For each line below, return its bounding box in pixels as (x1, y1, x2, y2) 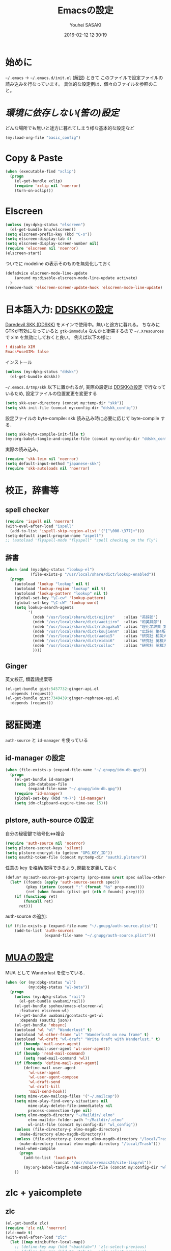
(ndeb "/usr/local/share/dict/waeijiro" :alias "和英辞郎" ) (32, 619, 162, 624)
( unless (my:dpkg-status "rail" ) (14, 994, 85, 999)
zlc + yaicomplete (5, 1187, 82, 1198)
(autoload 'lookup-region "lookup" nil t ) (14, 586, 106, 591)
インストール (5, 359, 32, 365)
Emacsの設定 (58, 5, 113, 16)
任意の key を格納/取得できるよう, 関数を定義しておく (5, 865, 117, 871)
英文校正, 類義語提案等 (5, 676, 52, 682)
